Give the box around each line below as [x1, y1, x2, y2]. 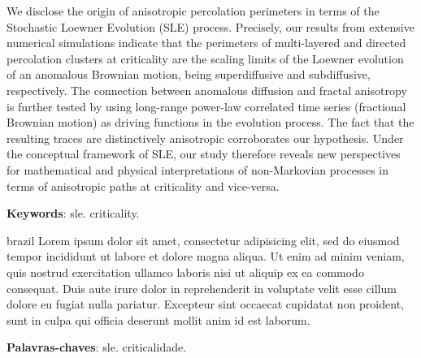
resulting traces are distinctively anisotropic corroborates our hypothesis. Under [7, 129, 404, 146]
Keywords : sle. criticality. [7, 205, 140, 222]
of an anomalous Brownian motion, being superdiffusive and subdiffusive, [7, 66, 371, 83]
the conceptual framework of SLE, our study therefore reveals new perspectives [7, 145, 401, 162]
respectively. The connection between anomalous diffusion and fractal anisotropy [7, 81, 407, 98]
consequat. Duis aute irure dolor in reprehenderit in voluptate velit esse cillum [7, 279, 397, 296]
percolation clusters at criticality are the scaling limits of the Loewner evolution [7, 50, 404, 67]
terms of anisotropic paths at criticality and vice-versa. [7, 177, 280, 194]
